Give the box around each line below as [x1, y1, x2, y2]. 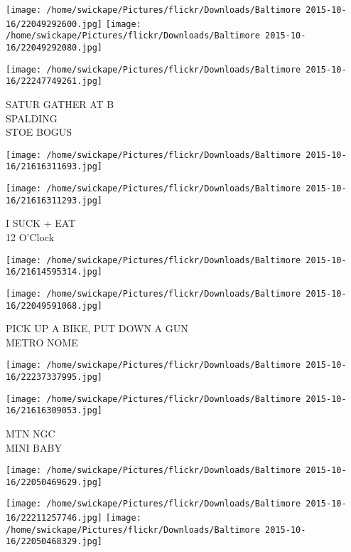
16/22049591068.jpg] [6, 300, 103, 311]
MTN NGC [6, 425, 55, 440]
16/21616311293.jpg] [6, 195, 103, 206]
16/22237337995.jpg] [6, 372, 103, 382]
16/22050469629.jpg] [6, 477, 103, 487]
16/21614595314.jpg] [6, 267, 103, 277]
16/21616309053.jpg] [6, 405, 103, 416]
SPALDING [6, 110, 58, 125]
